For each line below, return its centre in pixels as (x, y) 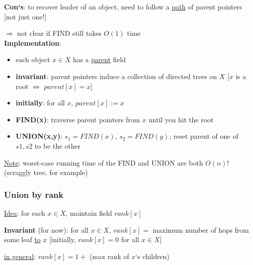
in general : (20, 256)
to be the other (58, 145)
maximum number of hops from (201, 229)
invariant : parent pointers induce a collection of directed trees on (116, 76)
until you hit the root (181, 119)
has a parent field (99, 59)
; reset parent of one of (204, 136)
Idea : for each (25, 213)
